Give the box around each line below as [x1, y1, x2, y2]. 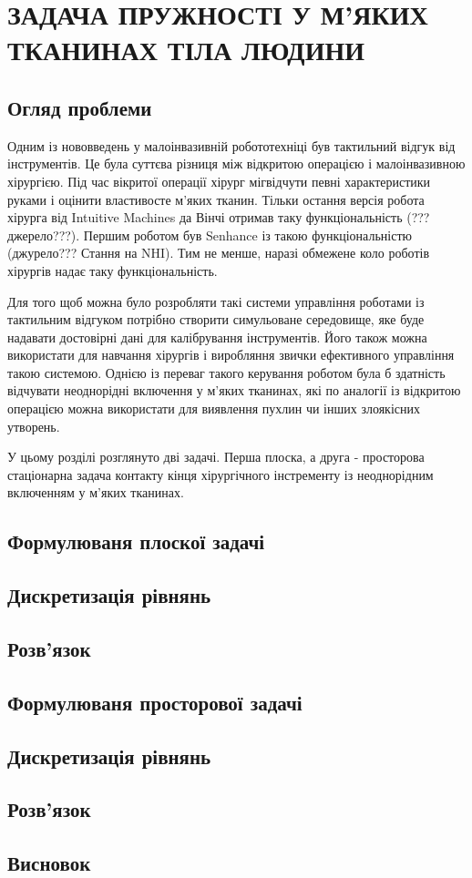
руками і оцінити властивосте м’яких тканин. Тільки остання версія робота [7, 189, 425, 209]
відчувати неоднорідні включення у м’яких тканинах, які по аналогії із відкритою [7, 381, 461, 400]
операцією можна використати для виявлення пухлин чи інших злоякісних [7, 399, 420, 418]
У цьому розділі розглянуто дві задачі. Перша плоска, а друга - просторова [7, 447, 425, 466]
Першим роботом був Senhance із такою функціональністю [83, 225, 412, 244]
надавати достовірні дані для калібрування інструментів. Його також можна [7, 327, 427, 346]
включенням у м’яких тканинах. [7, 483, 184, 502]
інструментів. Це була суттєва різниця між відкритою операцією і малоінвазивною [7, 154, 466, 173]
